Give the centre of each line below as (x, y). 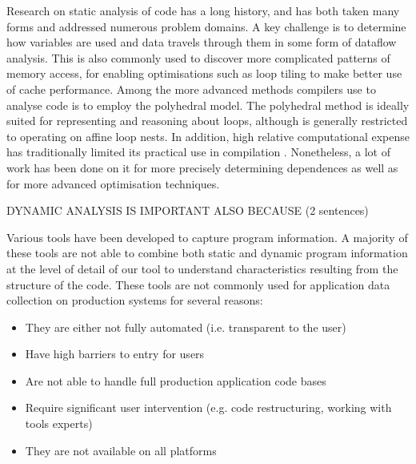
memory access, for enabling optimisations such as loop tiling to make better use (204, 73)
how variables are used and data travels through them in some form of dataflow (202, 42)
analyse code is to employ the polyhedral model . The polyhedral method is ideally (208, 105)
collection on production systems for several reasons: (135, 300)
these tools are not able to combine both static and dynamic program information (207, 253)
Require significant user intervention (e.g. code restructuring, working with (208, 408)
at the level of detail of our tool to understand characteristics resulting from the (202, 268)
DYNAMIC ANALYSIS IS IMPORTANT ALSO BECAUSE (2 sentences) (188, 210)
